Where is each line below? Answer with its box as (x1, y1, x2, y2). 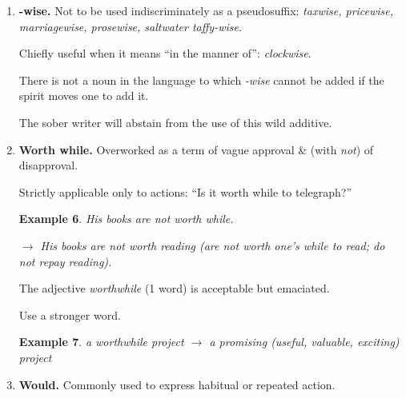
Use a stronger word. (18, 306, 121, 323)
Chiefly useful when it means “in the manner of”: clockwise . (18, 45, 312, 62)
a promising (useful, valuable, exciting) (209, 333, 400, 350)
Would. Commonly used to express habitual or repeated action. (18, 376, 336, 392)
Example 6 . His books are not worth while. (18, 210, 234, 227)
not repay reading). (18, 253, 112, 269)
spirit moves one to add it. (18, 87, 149, 104)
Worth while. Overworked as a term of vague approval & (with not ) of (18, 141, 374, 157)
